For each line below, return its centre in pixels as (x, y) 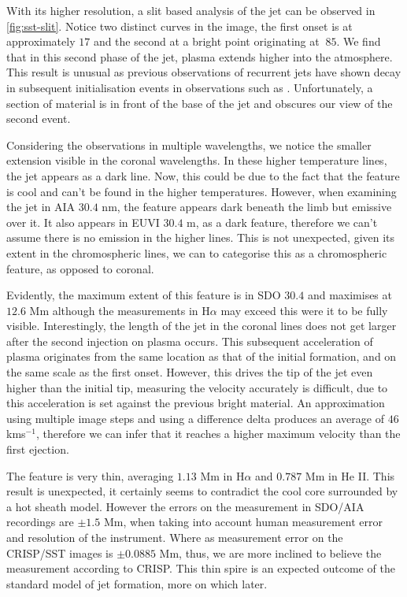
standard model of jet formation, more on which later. (137, 583)
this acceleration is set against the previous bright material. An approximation (196, 403)
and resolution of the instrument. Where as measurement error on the (175, 537)
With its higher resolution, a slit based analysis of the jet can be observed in (191, 10)
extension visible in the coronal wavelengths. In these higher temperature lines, (197, 160)
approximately (41, 41)
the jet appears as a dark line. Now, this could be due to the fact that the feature (203, 175)
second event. (39, 119)
